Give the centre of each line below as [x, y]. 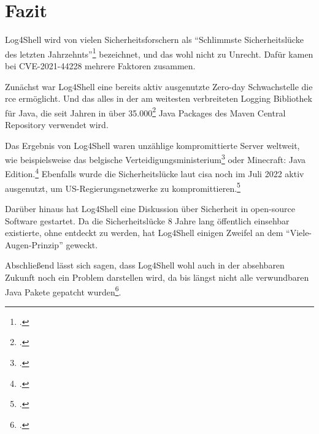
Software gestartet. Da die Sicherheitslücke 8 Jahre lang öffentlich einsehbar [147, 220]
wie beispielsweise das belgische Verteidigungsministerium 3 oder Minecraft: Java [156, 158]
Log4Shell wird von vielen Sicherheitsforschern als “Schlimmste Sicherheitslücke [154, 40]
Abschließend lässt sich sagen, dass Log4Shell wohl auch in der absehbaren [145, 265]
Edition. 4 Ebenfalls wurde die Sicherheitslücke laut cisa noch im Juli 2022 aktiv [155, 173]
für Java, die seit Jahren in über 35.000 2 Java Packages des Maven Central [145, 112]
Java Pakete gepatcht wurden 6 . [63, 291]
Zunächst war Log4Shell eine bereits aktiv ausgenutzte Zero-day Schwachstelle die [159, 86]
